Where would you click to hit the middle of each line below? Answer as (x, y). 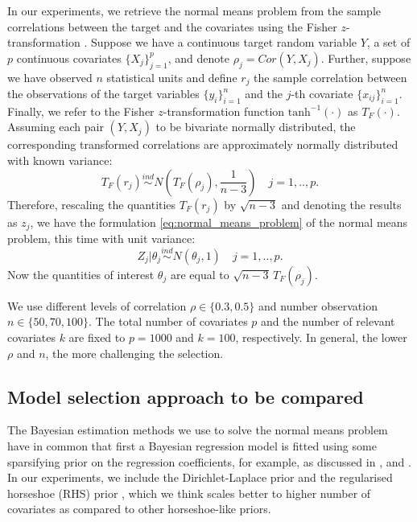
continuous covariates (69, 58)
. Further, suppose (366, 58)
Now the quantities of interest (81, 274)
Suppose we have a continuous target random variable (224, 42)
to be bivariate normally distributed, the (256, 127)
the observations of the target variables (103, 94)
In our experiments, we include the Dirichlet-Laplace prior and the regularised (200, 477)
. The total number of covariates (168, 321)
